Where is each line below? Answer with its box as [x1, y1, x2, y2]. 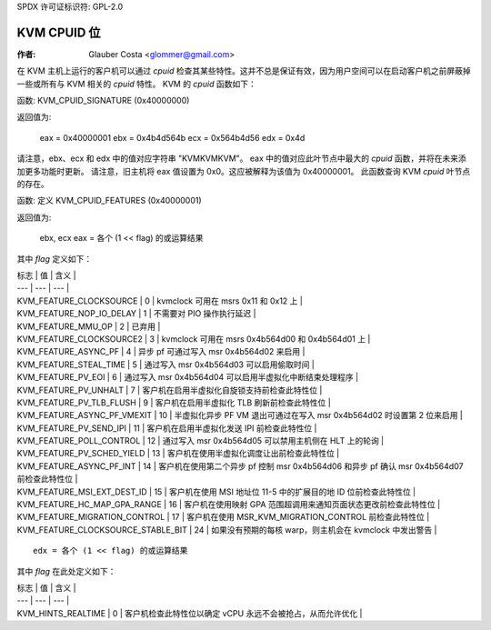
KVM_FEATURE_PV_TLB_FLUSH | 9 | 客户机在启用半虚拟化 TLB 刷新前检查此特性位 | [16, 396, 331, 408]
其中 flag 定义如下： [16, 253, 93, 264]
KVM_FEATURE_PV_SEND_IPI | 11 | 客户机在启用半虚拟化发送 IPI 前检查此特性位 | [16, 423, 317, 434]
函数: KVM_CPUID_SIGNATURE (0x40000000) [16, 95, 190, 106]
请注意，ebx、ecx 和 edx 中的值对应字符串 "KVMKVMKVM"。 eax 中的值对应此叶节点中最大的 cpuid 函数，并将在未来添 [16, 153, 467, 164]
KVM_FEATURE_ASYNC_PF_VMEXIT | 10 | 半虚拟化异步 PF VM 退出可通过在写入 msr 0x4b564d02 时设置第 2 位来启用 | [16, 410, 463, 421]
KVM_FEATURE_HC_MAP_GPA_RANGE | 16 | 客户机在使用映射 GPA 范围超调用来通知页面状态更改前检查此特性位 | [16, 499, 441, 510]
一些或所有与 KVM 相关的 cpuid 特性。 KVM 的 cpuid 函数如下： [16, 78, 256, 89]
